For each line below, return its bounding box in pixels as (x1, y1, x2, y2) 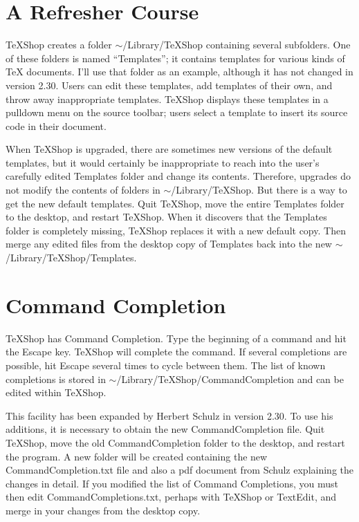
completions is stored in (6, 371, 106, 386)
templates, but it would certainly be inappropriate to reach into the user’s (6, 155, 320, 169)
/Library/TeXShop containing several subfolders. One (122, 37, 351, 52)
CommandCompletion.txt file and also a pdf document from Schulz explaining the (6, 463, 353, 477)
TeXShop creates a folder (6, 37, 112, 52)
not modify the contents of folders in (6, 183, 160, 197)
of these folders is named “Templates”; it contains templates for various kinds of (6, 50, 345, 65)
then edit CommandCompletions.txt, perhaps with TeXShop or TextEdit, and (6, 490, 337, 504)
